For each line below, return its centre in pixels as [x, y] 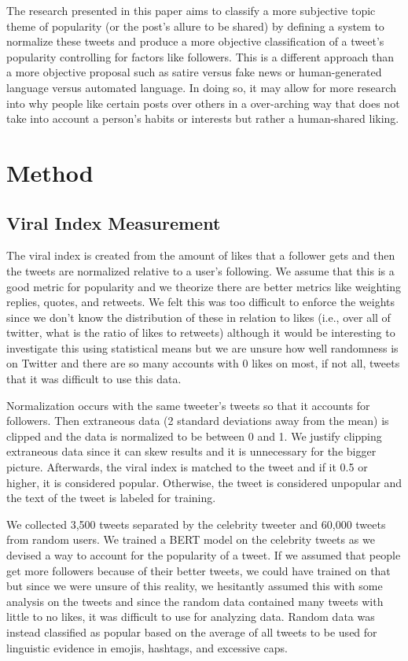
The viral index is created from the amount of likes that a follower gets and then [201, 255]
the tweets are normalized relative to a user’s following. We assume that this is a [200, 270]
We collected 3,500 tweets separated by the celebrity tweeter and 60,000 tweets [196, 524]
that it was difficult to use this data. [94, 379]
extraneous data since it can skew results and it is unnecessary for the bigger [191, 451]
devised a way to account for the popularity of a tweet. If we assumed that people [204, 555]
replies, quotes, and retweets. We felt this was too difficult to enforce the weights [201, 302]
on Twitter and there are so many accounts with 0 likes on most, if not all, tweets [203, 363]
